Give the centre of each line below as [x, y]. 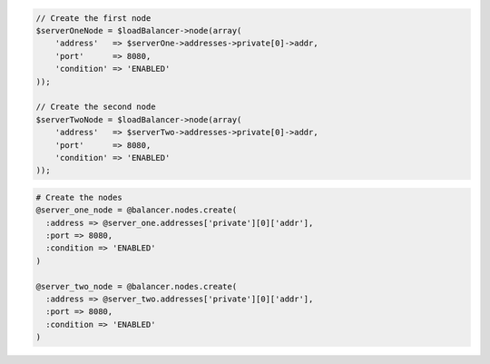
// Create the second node [96, 107]
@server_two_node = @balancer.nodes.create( [137, 286]
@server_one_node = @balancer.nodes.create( [137, 210]
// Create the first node [93, 18]
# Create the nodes [79, 197]
